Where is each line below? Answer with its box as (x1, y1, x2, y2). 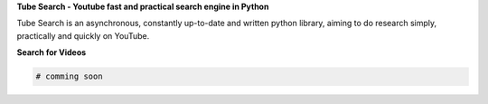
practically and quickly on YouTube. (16, 30, 150, 41)
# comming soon (35, 71, 103, 81)
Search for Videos (16, 47, 87, 58)
